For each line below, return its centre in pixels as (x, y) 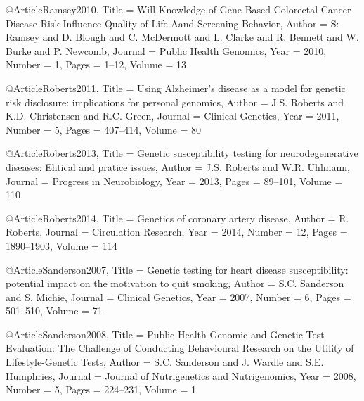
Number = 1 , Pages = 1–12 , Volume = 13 (96, 64)
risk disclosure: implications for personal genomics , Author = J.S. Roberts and (175, 102)
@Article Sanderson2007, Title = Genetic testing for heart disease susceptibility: (177, 269)
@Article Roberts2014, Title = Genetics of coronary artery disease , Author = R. (177, 218)
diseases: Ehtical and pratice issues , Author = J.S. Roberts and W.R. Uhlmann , (178, 166)
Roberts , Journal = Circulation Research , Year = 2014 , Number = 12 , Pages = (177, 232)
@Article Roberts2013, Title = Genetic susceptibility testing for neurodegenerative (182, 153)
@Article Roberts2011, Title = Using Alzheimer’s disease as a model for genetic (176, 88)
